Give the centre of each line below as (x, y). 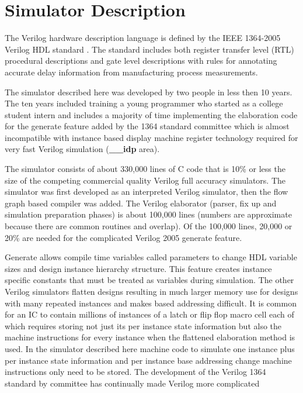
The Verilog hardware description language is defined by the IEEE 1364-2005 (143, 38)
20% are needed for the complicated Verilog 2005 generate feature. (123, 237)
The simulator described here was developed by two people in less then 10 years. (149, 92)
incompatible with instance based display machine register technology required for (151, 137)
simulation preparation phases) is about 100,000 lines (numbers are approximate (148, 214)
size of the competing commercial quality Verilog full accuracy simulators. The (145, 180)
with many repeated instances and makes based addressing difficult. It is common (151, 303)
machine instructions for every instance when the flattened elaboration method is (150, 337)
